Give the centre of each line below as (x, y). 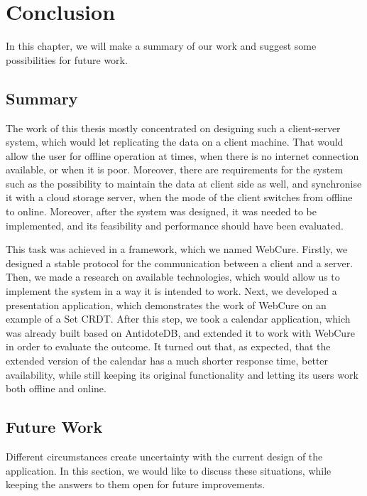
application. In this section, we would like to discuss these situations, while (169, 470)
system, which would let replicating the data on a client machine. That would (175, 142)
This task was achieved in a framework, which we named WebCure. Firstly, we (177, 249)
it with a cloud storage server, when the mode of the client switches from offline (179, 197)
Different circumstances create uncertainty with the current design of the (164, 456)
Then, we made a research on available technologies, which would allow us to (173, 277)
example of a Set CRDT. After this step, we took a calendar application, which (178, 319)
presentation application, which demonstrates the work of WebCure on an (166, 304)
